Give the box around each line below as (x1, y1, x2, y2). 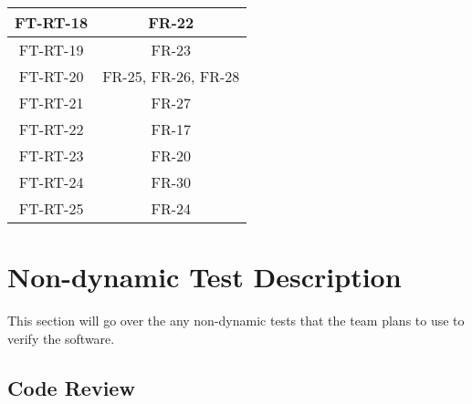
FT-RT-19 (18, 39, 84, 60)
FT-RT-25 (18, 198, 84, 219)
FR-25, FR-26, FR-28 (102, 66, 240, 87)
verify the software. (7, 328, 115, 347)
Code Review (7, 373, 135, 401)
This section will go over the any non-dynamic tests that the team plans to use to (7, 311, 465, 330)
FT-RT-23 (18, 145, 84, 166)
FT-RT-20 (18, 66, 84, 87)
